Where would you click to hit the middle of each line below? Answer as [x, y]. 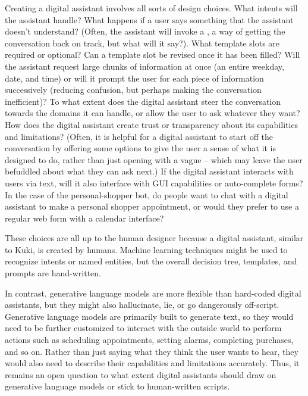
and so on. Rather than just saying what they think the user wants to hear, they [152, 351]
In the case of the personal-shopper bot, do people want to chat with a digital [147, 194]
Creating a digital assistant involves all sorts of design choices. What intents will [151, 8]
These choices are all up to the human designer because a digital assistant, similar [154, 238]
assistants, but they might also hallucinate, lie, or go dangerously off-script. [142, 305]
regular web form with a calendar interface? [84, 218]
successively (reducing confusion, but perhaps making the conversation [133, 90]
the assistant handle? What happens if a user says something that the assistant [149, 19]
